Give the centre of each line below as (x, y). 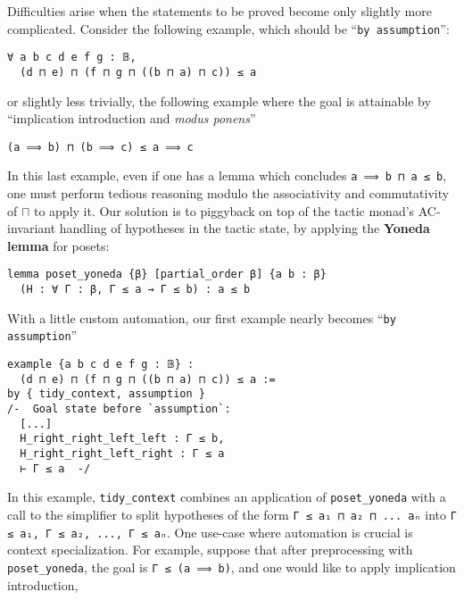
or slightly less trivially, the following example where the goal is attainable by (219, 100)
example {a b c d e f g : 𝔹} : (101, 365)
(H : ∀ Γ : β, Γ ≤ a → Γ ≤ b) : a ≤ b (135, 290)
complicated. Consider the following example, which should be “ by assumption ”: (228, 28)
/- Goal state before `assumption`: (119, 409)
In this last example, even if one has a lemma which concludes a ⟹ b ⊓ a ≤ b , (227, 175)
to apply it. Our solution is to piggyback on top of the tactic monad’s (224, 210)
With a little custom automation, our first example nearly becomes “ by (202, 317)
